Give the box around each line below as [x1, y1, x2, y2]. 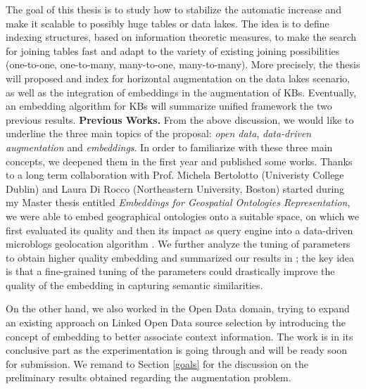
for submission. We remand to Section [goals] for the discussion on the [6, 356, 309, 371]
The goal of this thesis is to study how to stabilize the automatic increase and [6, 2, 341, 16]
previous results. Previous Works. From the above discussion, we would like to [6, 112, 354, 127]
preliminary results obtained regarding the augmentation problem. [6, 370, 291, 385]
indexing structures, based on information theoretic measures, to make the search [6, 30, 357, 44]
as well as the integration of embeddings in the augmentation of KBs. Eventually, [6, 84, 357, 99]
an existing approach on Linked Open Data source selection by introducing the [6, 315, 346, 330]
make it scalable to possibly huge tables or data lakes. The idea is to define [6, 15, 329, 30]
